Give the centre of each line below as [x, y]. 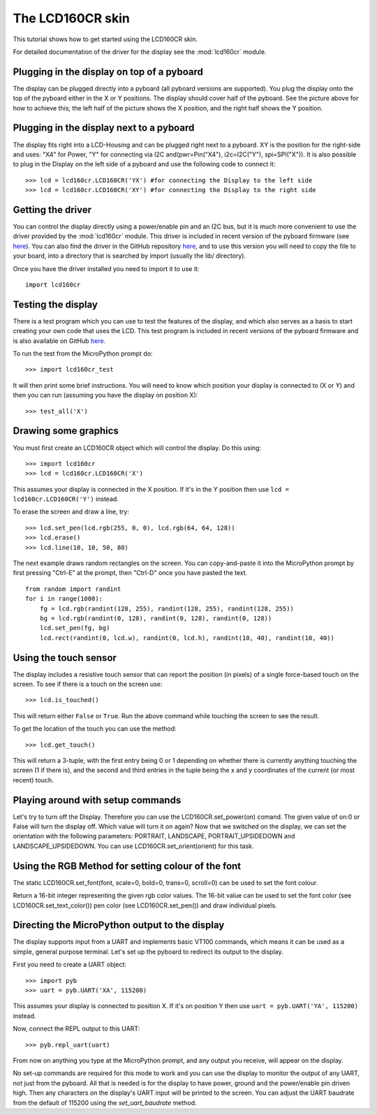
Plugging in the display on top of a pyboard [108, 72]
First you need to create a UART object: [70, 965]
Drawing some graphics [66, 431]
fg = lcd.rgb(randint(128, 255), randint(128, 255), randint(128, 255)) [167, 608]
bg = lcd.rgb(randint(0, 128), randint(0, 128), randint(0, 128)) [156, 618]
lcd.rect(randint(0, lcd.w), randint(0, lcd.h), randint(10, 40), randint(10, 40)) [187, 638]
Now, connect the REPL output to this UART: [76, 1029]
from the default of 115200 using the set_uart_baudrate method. [105, 1102]
